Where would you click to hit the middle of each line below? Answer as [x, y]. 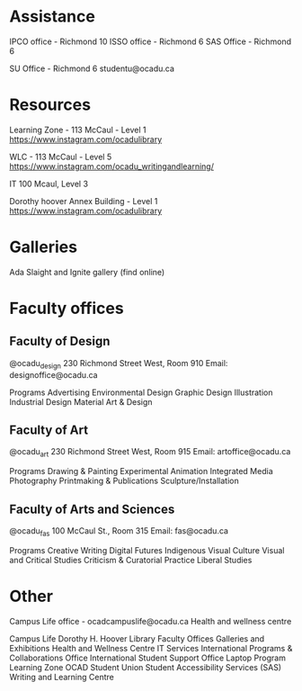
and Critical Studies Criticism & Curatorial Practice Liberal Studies [131, 560]
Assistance [53, 17]
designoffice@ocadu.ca [53, 374]
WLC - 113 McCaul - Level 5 [61, 157]
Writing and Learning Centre [62, 677]
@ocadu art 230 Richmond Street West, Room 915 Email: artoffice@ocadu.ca [150, 453]
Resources [50, 105]
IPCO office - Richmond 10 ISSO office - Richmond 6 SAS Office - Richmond [151, 41]
